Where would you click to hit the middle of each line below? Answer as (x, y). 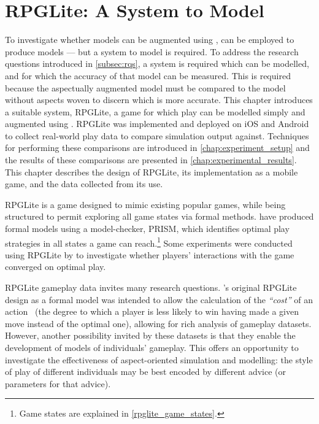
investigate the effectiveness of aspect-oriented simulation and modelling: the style (159, 359)
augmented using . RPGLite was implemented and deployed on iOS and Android (157, 124)
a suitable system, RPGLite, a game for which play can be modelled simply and (155, 111)
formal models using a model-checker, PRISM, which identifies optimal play (147, 229)
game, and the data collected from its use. (84, 184)
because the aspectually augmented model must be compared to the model (145, 87)
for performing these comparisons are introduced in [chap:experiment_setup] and (157, 148)
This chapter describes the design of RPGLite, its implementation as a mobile (152, 172)
